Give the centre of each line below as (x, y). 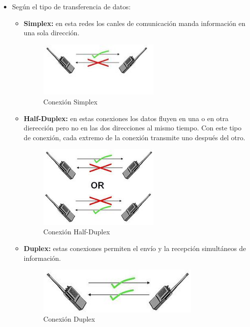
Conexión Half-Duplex (77, 232)
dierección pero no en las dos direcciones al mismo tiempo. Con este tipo (133, 128)
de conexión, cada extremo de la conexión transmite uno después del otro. (135, 137)
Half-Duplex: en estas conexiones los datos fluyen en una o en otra (126, 118)
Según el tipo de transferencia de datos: (71, 6)
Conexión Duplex (69, 319)
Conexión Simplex (70, 102)
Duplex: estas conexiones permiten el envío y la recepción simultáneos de (135, 248)
